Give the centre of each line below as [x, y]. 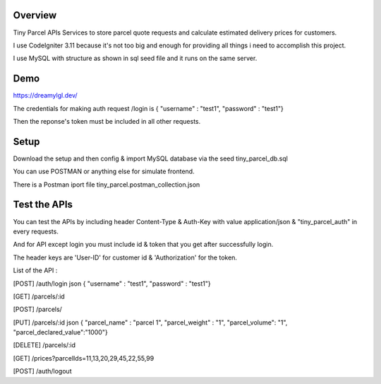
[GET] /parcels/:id [39, 296]
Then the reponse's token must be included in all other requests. [107, 121]
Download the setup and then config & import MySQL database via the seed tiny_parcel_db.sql [151, 158]
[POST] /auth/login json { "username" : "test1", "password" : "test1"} [112, 284]
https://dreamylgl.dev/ [45, 95]
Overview [35, 15]
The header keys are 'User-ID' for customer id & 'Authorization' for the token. [125, 257]
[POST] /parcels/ [38, 309]
